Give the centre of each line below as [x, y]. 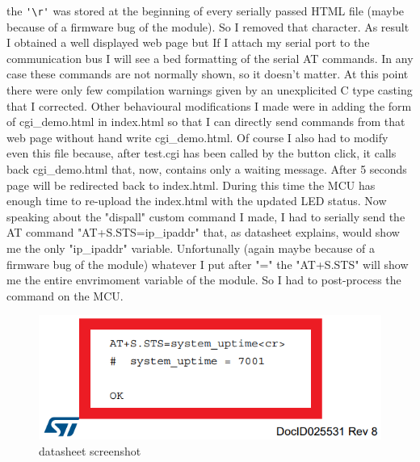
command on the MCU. [65, 295]
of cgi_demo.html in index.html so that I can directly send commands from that [206, 122]
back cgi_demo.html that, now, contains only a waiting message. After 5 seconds [207, 169]
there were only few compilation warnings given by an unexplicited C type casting [210, 90]
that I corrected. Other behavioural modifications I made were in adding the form [209, 105]
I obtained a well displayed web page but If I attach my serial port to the [188, 42]
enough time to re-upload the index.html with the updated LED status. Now [197, 201]
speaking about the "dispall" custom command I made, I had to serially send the [206, 216]
